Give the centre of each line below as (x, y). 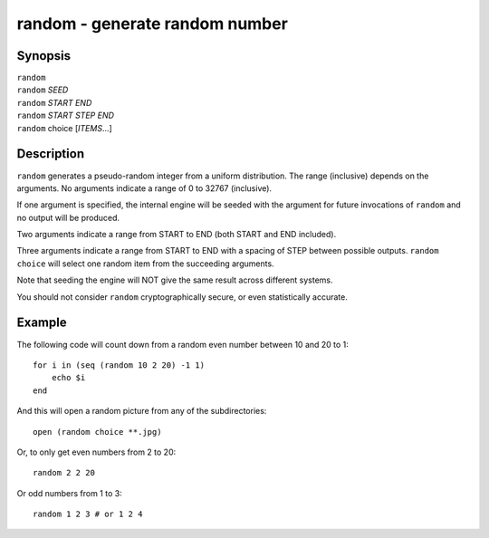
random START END (54, 102)
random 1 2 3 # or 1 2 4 (88, 514)
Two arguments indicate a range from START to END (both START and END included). (177, 235)
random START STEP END (66, 115)
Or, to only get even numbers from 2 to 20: (96, 452)
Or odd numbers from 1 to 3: (69, 493)
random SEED (43, 90)
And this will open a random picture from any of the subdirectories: (142, 411)
